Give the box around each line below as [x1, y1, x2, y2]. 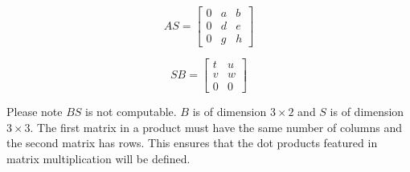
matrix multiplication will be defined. [6, 150, 191, 166]
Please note [6, 103, 63, 120]
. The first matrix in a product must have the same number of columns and [30, 118, 403, 135]
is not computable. [85, 103, 177, 120]
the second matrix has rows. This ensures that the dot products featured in [6, 134, 378, 151]
